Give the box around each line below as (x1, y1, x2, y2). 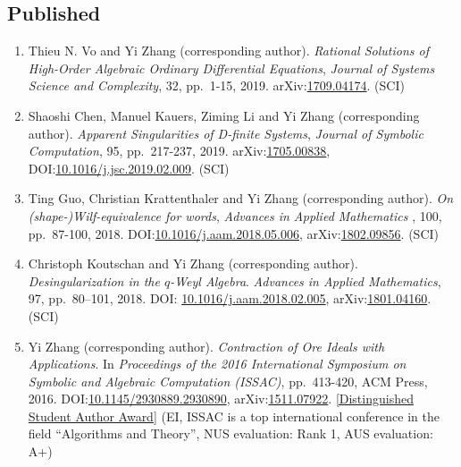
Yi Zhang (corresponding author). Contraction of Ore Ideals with (28, 336, 385, 355)
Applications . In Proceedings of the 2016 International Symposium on (28, 354, 407, 373)
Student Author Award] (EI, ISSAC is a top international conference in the (28, 406, 440, 425)
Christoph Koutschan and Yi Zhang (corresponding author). (28, 254, 358, 273)
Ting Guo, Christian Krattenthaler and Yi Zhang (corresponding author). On (28, 189, 454, 208)
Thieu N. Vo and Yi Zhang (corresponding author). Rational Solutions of (28, 41, 429, 60)
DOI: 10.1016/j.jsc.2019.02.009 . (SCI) (28, 158, 230, 177)
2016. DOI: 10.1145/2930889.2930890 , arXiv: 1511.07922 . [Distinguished (28, 389, 414, 408)
